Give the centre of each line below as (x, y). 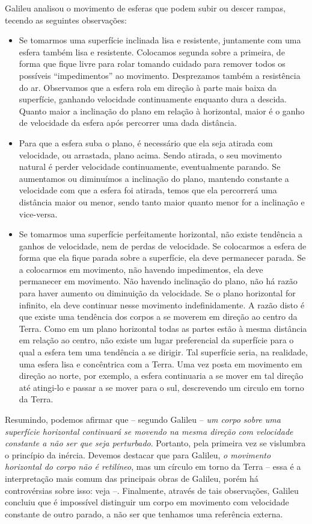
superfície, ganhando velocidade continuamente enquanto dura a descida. (153, 99)
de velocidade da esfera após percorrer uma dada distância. (128, 123)
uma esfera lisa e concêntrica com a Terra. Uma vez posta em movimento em (161, 363)
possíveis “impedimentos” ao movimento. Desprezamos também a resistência (160, 75)
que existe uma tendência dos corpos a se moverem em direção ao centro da (158, 317)
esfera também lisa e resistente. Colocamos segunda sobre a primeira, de (152, 51)
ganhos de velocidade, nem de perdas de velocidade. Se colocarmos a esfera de (163, 245)
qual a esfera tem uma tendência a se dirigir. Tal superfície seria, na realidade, (163, 352)
